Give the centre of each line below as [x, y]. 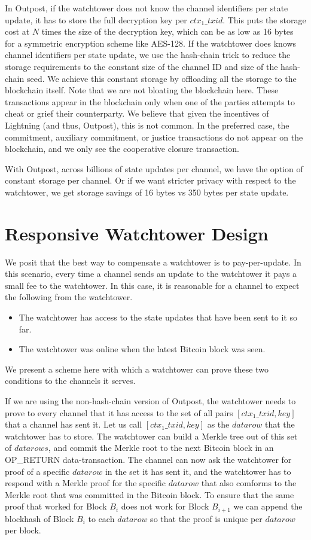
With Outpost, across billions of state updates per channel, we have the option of [154, 168]
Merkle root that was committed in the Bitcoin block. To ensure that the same [150, 494]
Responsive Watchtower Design [137, 233]
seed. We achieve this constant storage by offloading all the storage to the [161, 78]
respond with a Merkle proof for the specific [86, 483]
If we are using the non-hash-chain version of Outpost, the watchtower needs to [150, 400]
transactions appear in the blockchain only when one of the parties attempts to [150, 101]
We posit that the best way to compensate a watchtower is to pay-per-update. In [153, 262]
